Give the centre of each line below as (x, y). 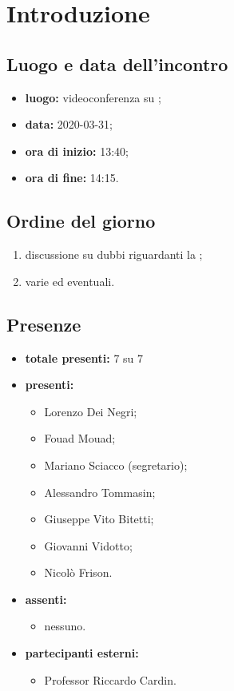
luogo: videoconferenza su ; (93, 97)
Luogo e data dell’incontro (117, 64)
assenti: (46, 599)
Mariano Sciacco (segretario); (116, 465)
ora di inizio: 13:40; (77, 151)
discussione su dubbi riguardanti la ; (114, 254)
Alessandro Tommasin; (100, 492)
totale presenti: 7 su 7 (84, 357)
